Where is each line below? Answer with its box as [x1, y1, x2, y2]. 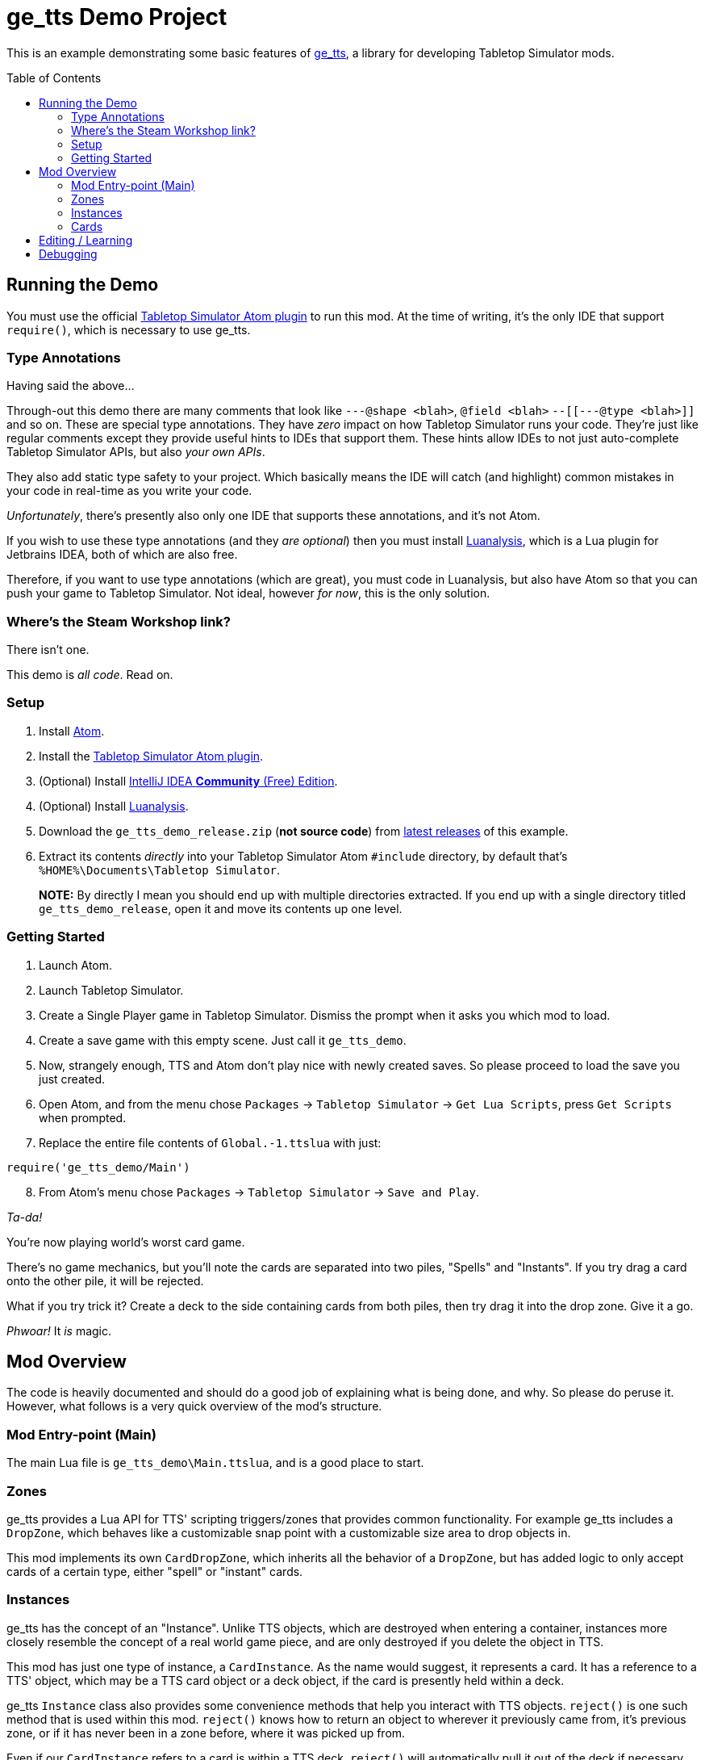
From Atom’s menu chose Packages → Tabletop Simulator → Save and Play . [39, 1184, 479, 1199]
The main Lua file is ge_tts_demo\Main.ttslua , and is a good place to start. [6, 1456, 424, 1470]
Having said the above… [6, 379, 135, 393]
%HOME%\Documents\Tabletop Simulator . [39, 862, 281, 877]
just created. [39, 1071, 105, 1086]
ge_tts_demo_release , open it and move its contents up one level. [39, 901, 403, 916]
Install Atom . [39, 723, 105, 738]
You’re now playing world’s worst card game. [6, 1234, 245, 1249]
